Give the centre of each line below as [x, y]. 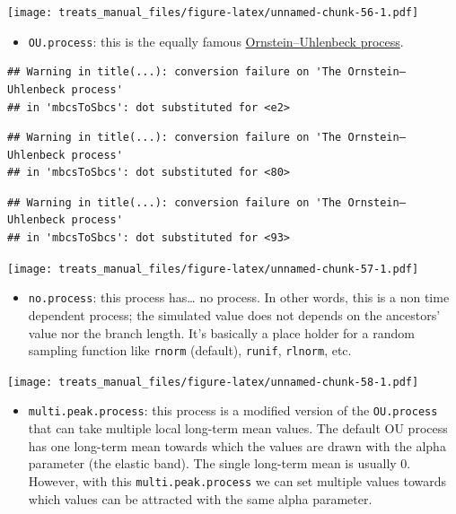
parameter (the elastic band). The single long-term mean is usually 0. [219, 463]
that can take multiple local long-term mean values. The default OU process [238, 428]
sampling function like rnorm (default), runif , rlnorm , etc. [190, 350]
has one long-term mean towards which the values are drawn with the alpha [237, 445]
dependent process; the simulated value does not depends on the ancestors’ [234, 314]
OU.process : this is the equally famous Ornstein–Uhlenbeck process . [216, 41]
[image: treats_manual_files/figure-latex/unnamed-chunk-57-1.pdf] [213, 269]
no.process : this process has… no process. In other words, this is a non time [239, 297]
